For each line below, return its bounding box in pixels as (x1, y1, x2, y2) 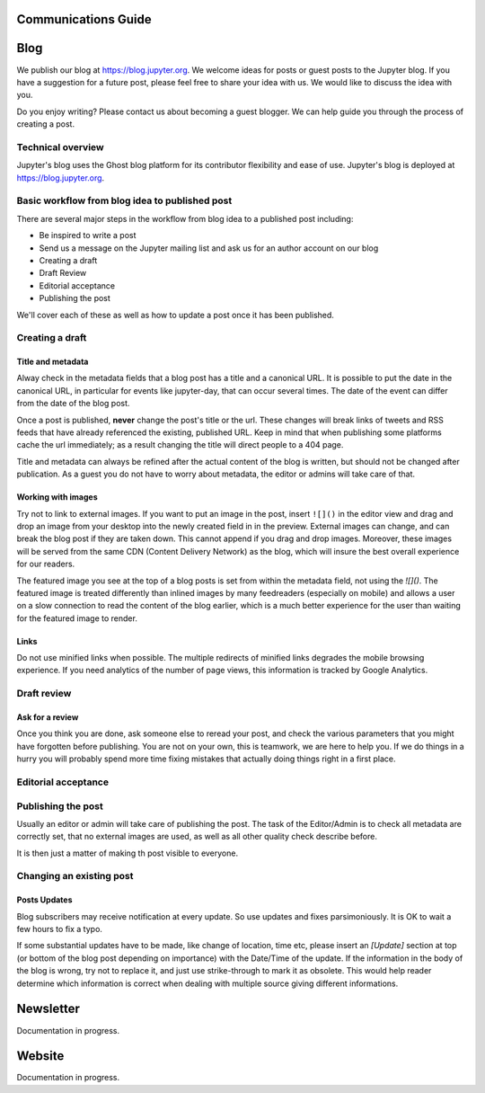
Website (16, 1048, 65, 1064)
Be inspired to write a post (39, 230, 137, 241)
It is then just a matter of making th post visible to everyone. (16, 848, 238, 858)
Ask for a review (16, 712, 79, 723)
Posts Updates (16, 894, 73, 905)
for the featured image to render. (16, 612, 138, 624)
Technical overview (16, 140, 104, 153)
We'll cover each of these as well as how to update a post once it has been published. (16, 309, 334, 320)
